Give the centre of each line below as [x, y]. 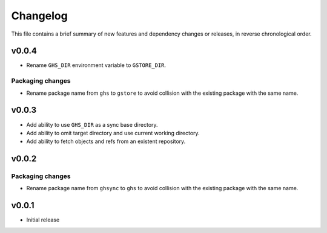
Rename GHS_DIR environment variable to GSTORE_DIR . [96, 65]
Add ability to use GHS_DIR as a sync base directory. [92, 124]
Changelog [39, 16]
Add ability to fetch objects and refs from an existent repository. [106, 141]
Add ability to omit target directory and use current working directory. [113, 133]
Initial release [43, 220]
